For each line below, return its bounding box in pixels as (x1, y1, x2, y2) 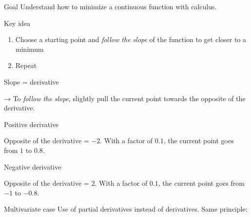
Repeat (15, 60, 37, 70)
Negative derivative (4, 161, 61, 172)
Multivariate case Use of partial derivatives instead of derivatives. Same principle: (4, 204, 248, 214)
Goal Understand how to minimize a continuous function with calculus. (4, 1, 217, 11)
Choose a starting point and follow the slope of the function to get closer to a (15, 34, 247, 44)
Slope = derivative (4, 76, 59, 87)
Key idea (4, 18, 31, 28)
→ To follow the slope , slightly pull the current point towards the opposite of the (4, 93, 246, 103)
